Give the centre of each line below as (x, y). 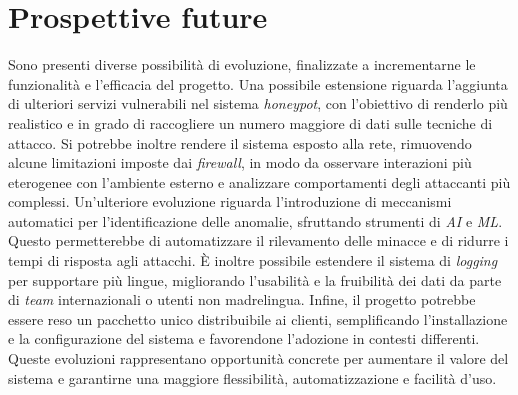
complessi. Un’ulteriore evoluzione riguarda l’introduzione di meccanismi (230, 201)
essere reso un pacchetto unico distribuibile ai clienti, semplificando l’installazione (258, 318)
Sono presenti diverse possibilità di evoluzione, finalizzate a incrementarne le (242, 64)
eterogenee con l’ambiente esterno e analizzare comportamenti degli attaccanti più (259, 181)
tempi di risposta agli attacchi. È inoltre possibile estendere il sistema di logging (253, 260)
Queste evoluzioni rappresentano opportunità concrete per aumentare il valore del (258, 358)
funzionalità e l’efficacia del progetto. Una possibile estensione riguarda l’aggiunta (258, 83)
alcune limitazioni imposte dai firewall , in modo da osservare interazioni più (240, 162)
